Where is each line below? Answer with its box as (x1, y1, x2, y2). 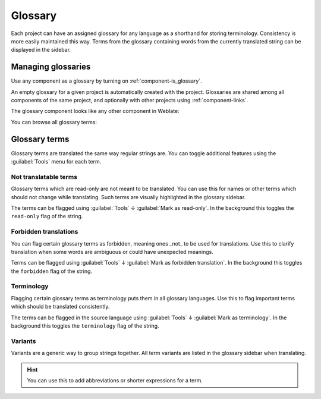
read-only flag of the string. (11, 213, 83, 220)
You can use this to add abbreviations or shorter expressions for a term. (27, 376, 203, 384)
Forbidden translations (11, 228, 78, 236)
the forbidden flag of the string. (11, 268, 92, 275)
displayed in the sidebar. (11, 46, 71, 54)
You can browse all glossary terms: (11, 118, 97, 125)
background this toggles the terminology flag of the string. (11, 322, 160, 329)
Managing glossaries (11, 62, 91, 72)
